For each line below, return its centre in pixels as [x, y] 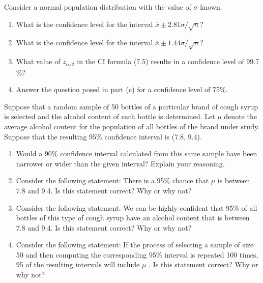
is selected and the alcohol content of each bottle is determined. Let [110, 116]
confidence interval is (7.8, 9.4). [153, 136]
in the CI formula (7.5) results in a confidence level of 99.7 [168, 61]
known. [211, 7]
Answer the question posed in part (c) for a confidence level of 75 [118, 89]
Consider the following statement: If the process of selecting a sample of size [135, 245]
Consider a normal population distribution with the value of [98, 7]
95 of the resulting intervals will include [78, 264]
